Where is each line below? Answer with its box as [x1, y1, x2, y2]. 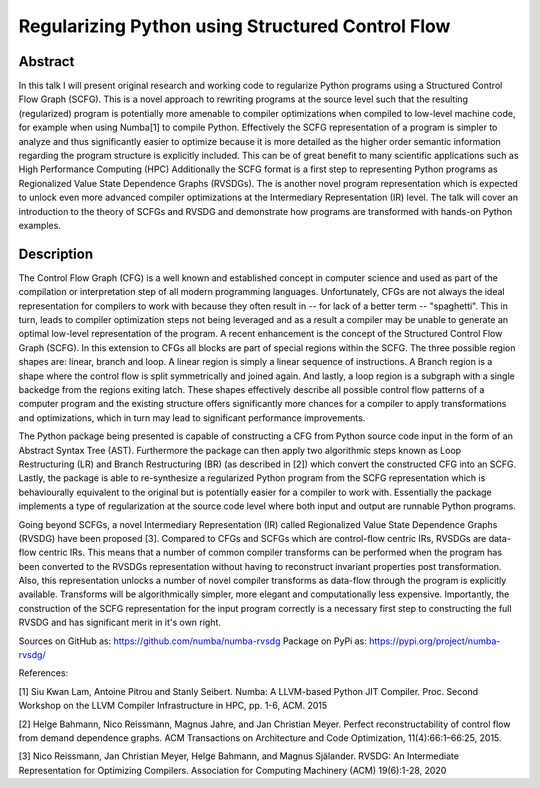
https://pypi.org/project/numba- [368, 635, 501, 647]
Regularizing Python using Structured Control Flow [18, 15, 451, 37]
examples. [18, 219, 62, 231]
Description [18, 245, 94, 262]
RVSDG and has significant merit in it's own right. [18, 616, 222, 629]
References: [18, 667, 69, 679]
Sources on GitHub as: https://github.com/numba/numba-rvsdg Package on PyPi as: [18, 635, 367, 647]
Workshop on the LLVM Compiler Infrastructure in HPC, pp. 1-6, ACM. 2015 [18, 700, 328, 712]
